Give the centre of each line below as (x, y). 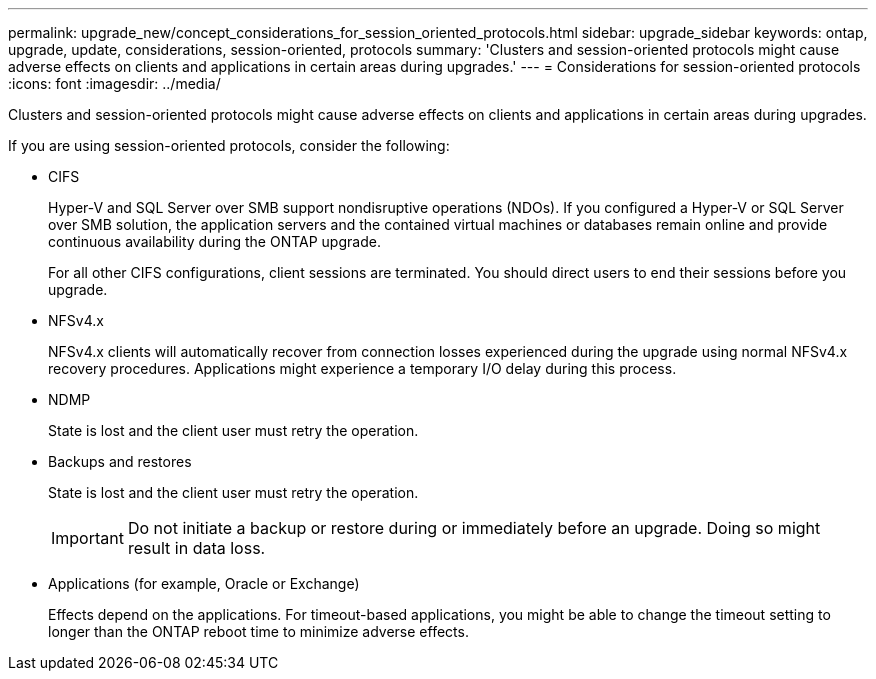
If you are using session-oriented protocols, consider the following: (229, 145)
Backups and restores (120, 461)
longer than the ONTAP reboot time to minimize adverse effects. (258, 631)
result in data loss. (196, 548)
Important (87, 538)
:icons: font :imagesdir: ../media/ (114, 83)
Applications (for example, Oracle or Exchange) (204, 583)
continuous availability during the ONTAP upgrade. (214, 241)
